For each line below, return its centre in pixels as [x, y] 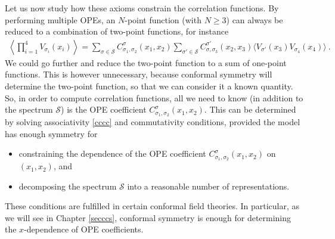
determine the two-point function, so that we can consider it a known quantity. [149, 86]
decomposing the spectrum [68, 186]
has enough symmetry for [51, 133]
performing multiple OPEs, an [60, 19]
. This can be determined [250, 109]
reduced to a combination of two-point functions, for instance [117, 31]
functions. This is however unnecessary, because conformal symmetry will [139, 74]
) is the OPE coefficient [104, 109]
